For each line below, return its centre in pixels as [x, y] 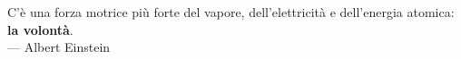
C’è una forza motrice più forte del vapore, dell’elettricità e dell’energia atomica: [231, 12]
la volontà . [40, 29]
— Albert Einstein [59, 47]
